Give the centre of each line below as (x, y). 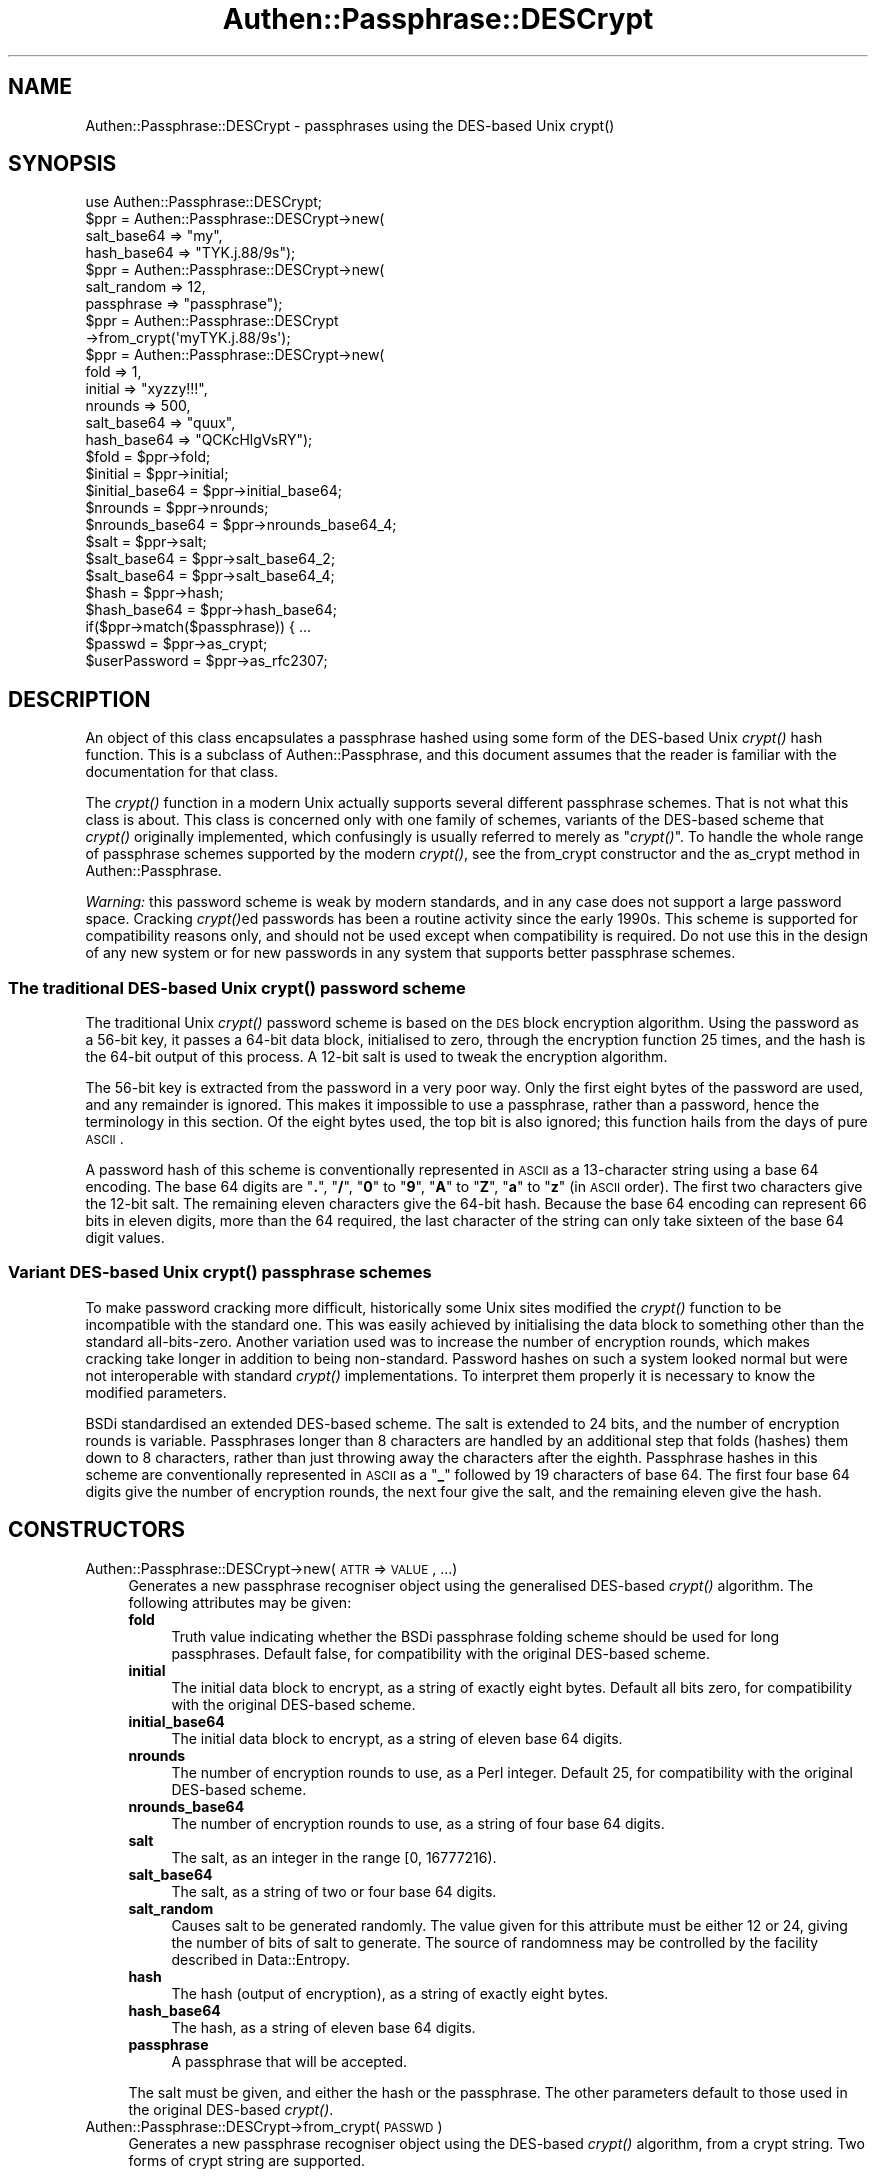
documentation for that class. (182, 772)
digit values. (125, 1238)
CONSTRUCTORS (97, 1530)
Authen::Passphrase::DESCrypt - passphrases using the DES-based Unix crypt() (350, 125)
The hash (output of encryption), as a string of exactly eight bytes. (390, 1993)
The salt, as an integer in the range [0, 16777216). (334, 1857)
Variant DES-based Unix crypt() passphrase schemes (220, 1272)
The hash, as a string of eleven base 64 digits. (323, 2027)
